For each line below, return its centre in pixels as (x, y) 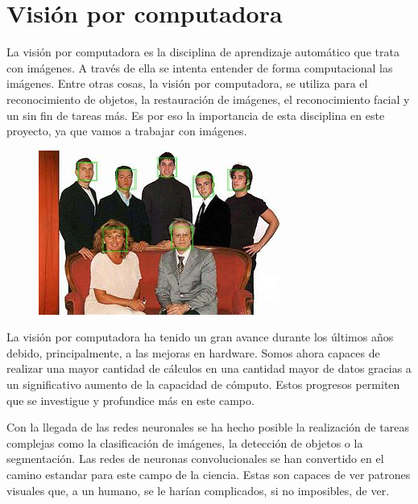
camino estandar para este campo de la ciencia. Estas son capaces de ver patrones (209, 475)
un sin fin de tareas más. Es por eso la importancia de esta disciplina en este (196, 115)
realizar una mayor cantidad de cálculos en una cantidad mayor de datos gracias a (209, 368)
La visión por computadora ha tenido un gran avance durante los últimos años (200, 337)
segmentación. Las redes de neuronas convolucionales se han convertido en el (195, 459)
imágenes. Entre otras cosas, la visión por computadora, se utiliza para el (187, 83)
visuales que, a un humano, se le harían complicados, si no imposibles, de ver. (198, 490)
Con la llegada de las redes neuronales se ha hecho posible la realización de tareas (208, 427)
